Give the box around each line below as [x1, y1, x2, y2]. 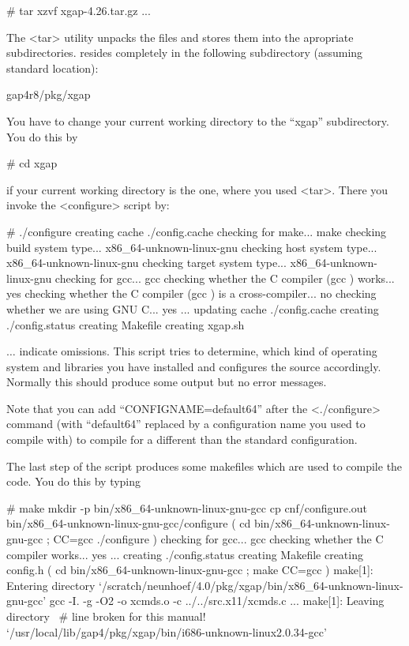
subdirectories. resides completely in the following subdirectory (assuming [6, 44, 363, 61]
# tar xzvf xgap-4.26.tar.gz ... [6, 2, 151, 18]
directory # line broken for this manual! [6, 608, 206, 624]
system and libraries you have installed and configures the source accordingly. [6, 358, 381, 374]
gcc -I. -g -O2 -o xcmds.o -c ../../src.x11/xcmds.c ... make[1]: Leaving [49, 592, 385, 609]
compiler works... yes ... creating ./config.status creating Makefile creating [6, 546, 363, 562]
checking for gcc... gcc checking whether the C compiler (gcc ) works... [54, 269, 395, 286]
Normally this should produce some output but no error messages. [6, 374, 327, 390]
